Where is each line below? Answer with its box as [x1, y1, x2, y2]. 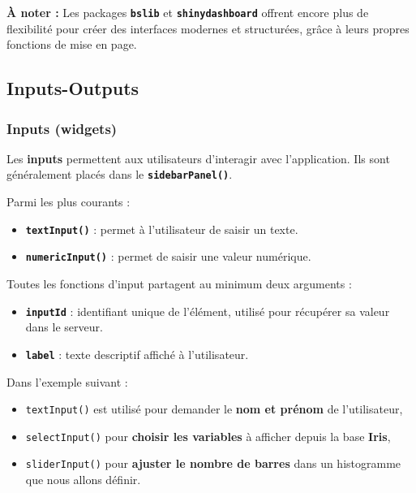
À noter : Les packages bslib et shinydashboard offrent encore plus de [6, 4, 369, 20]
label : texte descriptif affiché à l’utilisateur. [25, 345, 249, 362]
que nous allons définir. [25, 471, 141, 488]
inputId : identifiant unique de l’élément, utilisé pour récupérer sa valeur [25, 302, 390, 319]
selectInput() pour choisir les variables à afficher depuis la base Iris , [25, 427, 391, 444]
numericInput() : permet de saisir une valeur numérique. [25, 248, 311, 265]
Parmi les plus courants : [6, 193, 131, 210]
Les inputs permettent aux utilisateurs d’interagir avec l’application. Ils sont [6, 149, 390, 166]
